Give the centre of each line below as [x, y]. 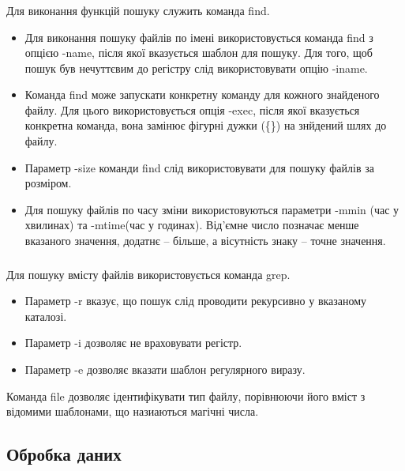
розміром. [48, 183]
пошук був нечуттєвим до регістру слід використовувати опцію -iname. [196, 68]
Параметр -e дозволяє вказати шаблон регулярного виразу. [165, 369]
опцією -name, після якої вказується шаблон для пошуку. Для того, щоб [199, 53]
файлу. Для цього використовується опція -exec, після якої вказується [192, 109]
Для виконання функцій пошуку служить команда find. [138, 10]
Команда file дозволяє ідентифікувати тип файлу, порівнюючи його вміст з [186, 396]
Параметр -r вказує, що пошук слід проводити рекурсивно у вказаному [196, 301]
